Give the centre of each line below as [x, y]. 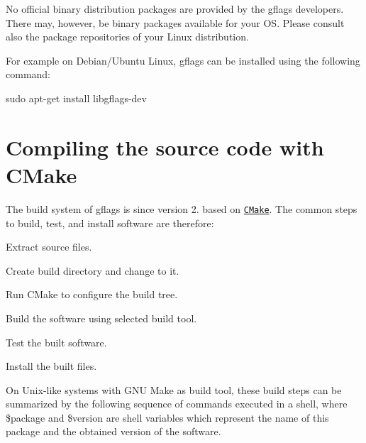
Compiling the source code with [165, 147]
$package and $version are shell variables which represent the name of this [167, 417]
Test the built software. [56, 342]
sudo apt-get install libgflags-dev [76, 98]
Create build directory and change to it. [93, 270]
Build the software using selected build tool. [101, 318]
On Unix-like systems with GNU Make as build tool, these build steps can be [174, 389]
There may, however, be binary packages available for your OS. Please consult [175, 22]
